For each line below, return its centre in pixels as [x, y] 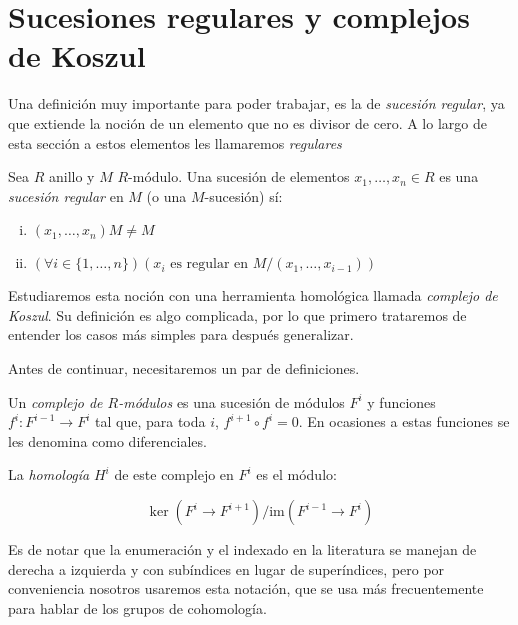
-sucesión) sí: [243, 195]
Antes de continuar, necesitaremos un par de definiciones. [184, 368]
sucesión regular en [66, 195]
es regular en [209, 264]
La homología [49, 474]
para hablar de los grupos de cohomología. [137, 607]
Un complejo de [55, 401]
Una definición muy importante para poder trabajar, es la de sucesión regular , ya [256, 103]
